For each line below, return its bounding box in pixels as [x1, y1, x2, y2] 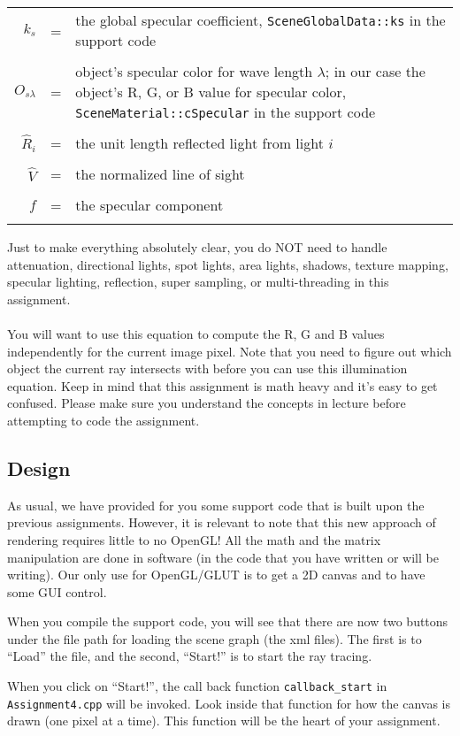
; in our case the [325, 61, 425, 81]
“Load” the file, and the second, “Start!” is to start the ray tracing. [7, 647, 372, 665]
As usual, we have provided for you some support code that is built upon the [7, 495, 425, 514]
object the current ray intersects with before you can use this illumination [7, 359, 408, 378]
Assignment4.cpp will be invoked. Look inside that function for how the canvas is [7, 694, 451, 712]
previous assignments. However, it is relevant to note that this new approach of [7, 513, 436, 532]
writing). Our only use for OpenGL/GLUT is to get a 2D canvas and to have [7, 565, 425, 584]
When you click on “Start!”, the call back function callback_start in [7, 677, 387, 695]
